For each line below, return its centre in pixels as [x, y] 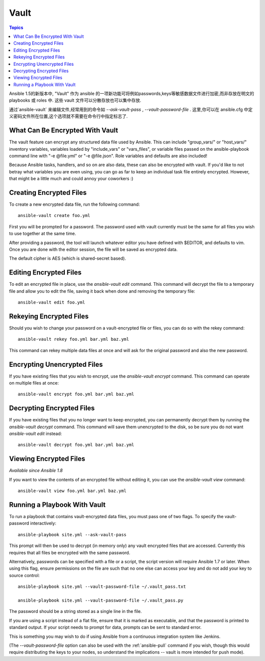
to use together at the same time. [42, 234]
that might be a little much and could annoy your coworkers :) [71, 179]
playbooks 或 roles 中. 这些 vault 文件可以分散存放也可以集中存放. [75, 100]
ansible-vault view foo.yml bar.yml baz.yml [72, 491]
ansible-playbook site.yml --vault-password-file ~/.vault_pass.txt [102, 587]
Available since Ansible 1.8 [36, 470]
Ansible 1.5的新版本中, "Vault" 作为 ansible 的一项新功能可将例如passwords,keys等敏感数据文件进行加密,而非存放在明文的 [132, 94]
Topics [16, 28]
